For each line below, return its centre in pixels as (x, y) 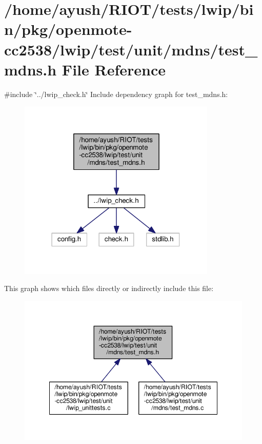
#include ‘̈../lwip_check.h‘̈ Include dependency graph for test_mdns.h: (116, 94)
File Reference (114, 69)
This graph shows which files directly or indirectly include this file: (109, 288)
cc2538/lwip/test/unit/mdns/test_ (131, 49)
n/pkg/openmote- (68, 29)
